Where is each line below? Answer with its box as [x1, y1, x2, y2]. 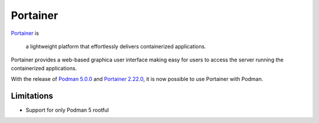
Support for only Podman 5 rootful [25, 106, 109, 114]
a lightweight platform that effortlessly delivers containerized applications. [25, 43, 206, 50]
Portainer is [11, 30, 40, 37]
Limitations [11, 90, 53, 101]
